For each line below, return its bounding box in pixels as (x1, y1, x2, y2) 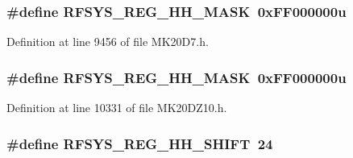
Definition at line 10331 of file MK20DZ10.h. (6, 99, 227, 116)
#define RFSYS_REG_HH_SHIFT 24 (6, 133, 273, 153)
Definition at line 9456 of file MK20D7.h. (6, 33, 209, 50)
